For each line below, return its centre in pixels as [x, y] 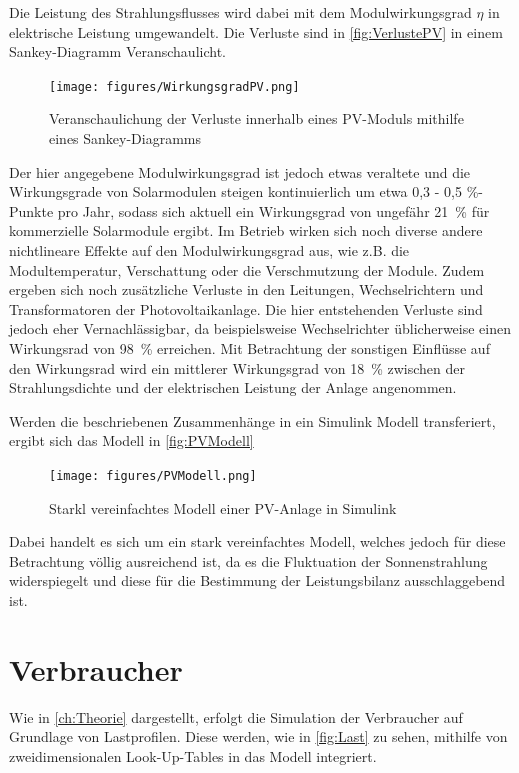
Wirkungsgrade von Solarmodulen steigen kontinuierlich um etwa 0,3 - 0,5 [235, 191]
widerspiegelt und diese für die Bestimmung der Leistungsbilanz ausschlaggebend [257, 580]
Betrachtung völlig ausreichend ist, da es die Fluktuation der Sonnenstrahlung [248, 560]
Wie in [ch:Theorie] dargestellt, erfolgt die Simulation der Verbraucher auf [236, 716]
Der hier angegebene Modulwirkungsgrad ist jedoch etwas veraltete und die [240, 171]
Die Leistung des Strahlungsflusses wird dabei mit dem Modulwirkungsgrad [240, 12]
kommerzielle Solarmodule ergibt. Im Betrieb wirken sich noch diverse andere [246, 230]
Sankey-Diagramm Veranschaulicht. [117, 51]
